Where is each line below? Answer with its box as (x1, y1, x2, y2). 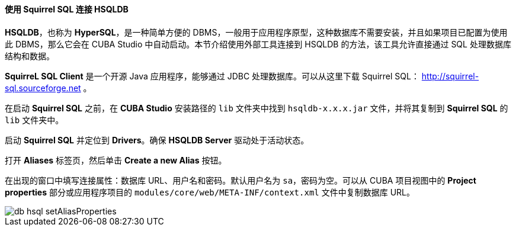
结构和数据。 (5, 50, 55, 61)
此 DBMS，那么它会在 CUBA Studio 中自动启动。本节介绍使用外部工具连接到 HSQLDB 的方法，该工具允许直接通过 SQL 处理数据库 (5, 38, 511, 49)
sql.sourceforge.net (5, 82, 81, 93)
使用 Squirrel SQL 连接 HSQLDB (5, 4, 129, 14)
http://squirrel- (421, 70, 479, 81)
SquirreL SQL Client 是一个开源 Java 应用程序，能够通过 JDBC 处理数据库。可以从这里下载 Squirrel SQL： (5, 70, 419, 81)
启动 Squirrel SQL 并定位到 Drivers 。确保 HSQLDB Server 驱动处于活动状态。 (5, 134, 309, 145)
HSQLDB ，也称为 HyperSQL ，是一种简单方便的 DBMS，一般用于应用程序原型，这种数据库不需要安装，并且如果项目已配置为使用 (5, 27, 508, 37)
